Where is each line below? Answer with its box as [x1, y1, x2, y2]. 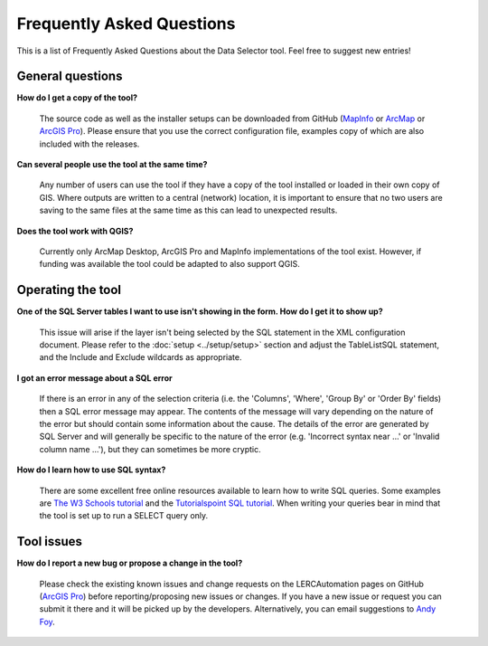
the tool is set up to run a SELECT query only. [39, 510, 209, 521]
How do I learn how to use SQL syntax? [16, 464, 166, 475]
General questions [16, 69, 123, 84]
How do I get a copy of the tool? [16, 92, 138, 103]
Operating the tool [16, 282, 122, 298]
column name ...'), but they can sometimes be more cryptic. [39, 443, 261, 454]
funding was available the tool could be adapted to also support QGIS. [39, 259, 300, 270]
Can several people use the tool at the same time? [16, 159, 208, 170]
